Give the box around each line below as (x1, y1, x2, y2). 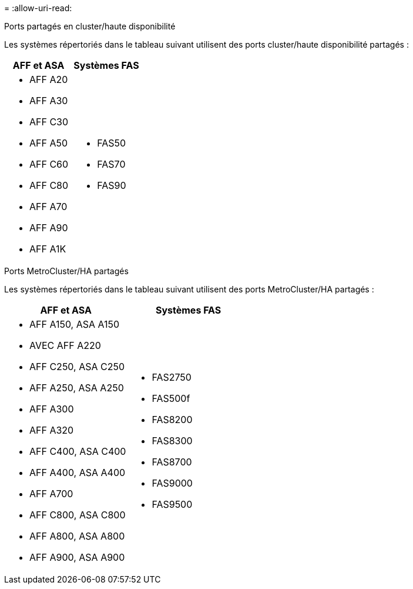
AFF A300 (29, 403, 74, 415)
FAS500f (152, 392, 190, 404)
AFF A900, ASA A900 (29, 551, 125, 563)
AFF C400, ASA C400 (29, 445, 126, 457)
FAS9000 (152, 477, 193, 489)
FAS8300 (152, 435, 193, 447)
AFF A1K (29, 243, 66, 255)
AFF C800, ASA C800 (29, 509, 126, 521)
